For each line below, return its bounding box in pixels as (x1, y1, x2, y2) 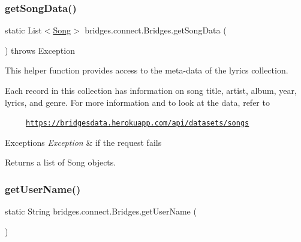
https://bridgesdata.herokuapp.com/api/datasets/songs (26, 119, 249, 128)
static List (5, 24, 42, 36)
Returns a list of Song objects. (5, 156, 116, 169)
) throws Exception (5, 44, 75, 56)
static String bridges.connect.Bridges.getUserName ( (5, 205, 197, 218)
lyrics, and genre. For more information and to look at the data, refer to (5, 96, 270, 108)
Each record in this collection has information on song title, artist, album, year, (5, 84, 297, 96)
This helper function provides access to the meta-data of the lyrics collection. (5, 64, 288, 76)
